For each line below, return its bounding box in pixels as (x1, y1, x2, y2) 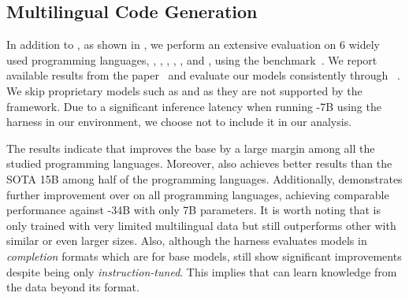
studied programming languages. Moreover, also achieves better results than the (6, 155, 392, 172)
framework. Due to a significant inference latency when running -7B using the (6, 98, 381, 114)
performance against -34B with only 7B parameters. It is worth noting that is (6, 202, 381, 218)
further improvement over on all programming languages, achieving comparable (6, 186, 389, 202)
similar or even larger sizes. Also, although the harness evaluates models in (6, 232, 367, 249)
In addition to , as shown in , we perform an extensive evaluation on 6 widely (6, 36, 380, 53)
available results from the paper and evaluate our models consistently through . (6, 67, 400, 83)
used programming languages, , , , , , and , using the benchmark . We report (6, 51, 377, 68)
